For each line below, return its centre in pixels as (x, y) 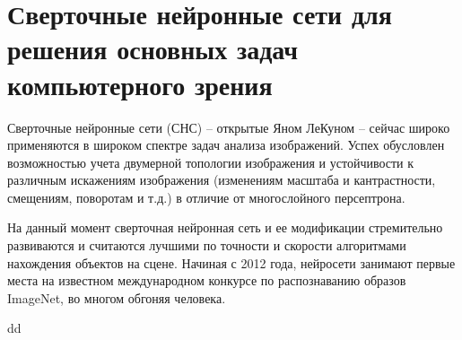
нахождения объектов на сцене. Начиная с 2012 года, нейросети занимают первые (231, 262)
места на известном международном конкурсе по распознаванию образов (207, 280)
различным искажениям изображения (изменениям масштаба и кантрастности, (222, 180)
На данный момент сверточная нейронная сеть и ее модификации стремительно (225, 227)
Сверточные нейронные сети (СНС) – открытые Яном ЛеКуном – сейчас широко (229, 127)
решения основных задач (153, 49)
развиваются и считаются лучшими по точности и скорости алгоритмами (207, 245)
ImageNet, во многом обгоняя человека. (117, 297)
